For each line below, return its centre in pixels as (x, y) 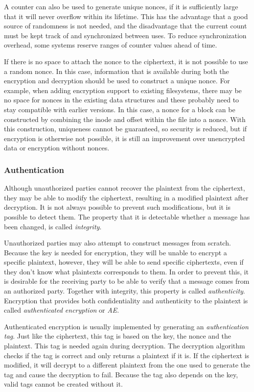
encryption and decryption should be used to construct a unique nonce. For (117, 81)
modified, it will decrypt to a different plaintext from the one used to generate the (127, 365)
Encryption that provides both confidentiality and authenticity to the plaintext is (126, 300)
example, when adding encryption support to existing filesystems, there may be (123, 90)
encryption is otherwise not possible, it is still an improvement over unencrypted (125, 138)
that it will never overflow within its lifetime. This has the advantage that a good (126, 16)
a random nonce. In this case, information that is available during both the (116, 71)
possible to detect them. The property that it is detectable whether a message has (127, 216)
